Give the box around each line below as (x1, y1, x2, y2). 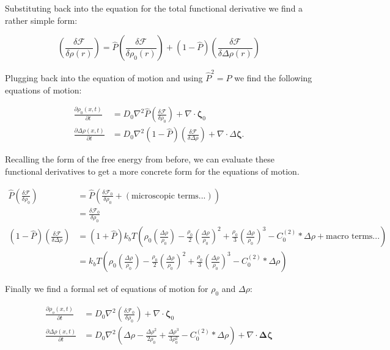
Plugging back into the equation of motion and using (5, 71, 203, 84)
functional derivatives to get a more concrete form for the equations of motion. (5, 165, 300, 178)
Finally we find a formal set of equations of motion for (5, 282, 208, 295)
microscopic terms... (131, 191, 206, 200)
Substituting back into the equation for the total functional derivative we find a (5, 2, 303, 14)
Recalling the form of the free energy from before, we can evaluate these (5, 153, 275, 166)
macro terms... (326, 232, 380, 241)
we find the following (234, 71, 312, 84)
